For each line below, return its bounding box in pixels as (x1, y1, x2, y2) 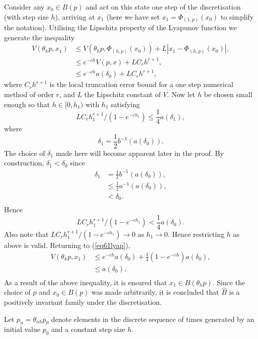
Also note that (4, 228, 49, 239)
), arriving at (55, 11, 95, 22)
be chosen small (204, 89, 252, 99)
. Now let (167, 89, 196, 99)
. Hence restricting (167, 228, 225, 239)
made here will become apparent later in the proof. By (55, 147, 224, 158)
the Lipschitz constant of (84, 89, 161, 99)
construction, (4, 157, 44, 168)
